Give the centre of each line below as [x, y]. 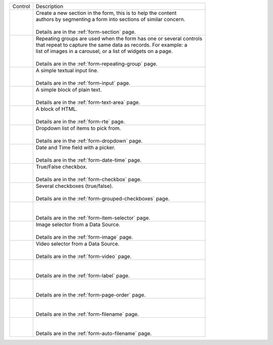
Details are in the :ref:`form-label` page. [83, 276]
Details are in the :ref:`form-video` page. [84, 256]
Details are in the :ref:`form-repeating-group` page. [97, 64]
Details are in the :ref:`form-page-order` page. [91, 295]
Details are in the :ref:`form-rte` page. [80, 121]
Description [49, 6]
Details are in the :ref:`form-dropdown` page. [89, 141]
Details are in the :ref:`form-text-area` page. [88, 102]
